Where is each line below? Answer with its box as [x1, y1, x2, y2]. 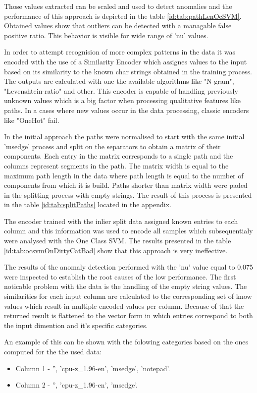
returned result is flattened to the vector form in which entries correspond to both [4, 310, 253, 321]
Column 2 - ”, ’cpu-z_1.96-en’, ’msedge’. [15, 380, 138, 390]
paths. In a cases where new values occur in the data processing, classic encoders [4, 105, 249, 115]
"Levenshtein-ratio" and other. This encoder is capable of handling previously [4, 85, 238, 96]
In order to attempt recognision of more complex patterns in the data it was [4, 47, 236, 57]
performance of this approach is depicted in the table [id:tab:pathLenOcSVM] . [4, 10, 242, 21]
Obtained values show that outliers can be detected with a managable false [4, 20, 232, 31]
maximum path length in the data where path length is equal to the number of [4, 170, 244, 180]
